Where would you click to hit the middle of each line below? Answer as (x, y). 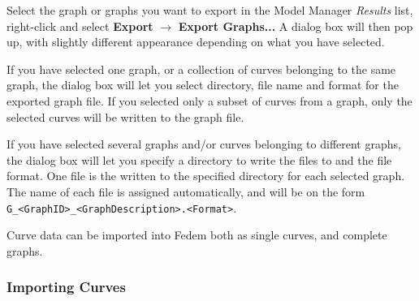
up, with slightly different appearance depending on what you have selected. (196, 42)
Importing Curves (66, 287)
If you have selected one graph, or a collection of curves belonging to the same (201, 69)
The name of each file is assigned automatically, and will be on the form (186, 191)
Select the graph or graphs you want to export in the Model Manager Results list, (210, 10)
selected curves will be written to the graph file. (125, 116)
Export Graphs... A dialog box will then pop (296, 26)
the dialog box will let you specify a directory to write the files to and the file (199, 159)
